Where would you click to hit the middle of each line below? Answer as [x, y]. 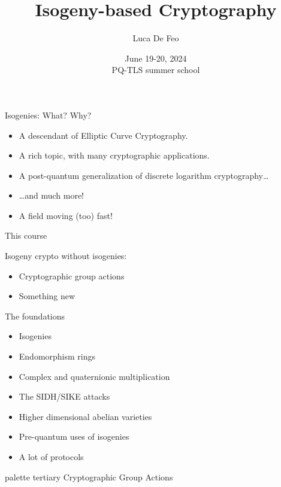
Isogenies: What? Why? [48, 115]
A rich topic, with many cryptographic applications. [114, 155]
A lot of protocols [51, 456]
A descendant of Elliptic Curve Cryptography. [103, 135]
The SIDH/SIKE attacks [64, 396]
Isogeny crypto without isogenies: [66, 256]
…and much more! [51, 195]
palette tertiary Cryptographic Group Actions [89, 477]
